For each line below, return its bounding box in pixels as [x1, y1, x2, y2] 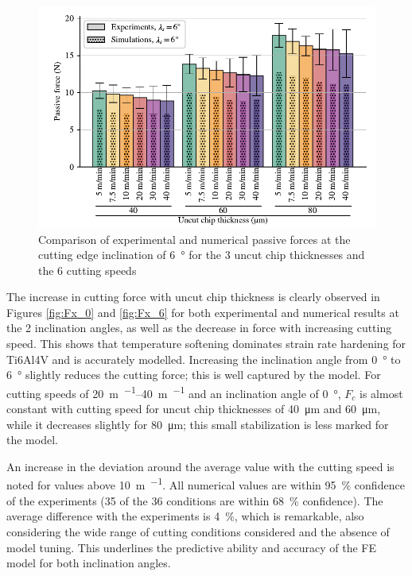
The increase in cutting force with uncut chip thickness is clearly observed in [6, 288, 380, 305]
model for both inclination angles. [6, 555, 171, 571]
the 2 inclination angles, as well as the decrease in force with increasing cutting [6, 319, 392, 336]
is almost [360, 385, 403, 401]
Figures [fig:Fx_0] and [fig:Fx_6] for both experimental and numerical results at [6, 303, 399, 320]
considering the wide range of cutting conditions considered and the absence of [6, 523, 390, 539]
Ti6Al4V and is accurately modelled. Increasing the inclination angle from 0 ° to [6, 350, 401, 367]
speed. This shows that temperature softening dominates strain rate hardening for [6, 335, 406, 352]
